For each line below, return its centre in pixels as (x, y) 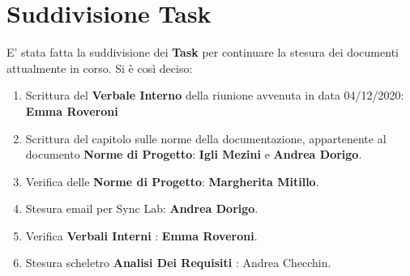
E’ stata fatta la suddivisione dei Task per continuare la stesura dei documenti (203, 52)
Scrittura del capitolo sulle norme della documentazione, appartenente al (206, 138)
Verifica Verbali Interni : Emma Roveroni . (141, 235)
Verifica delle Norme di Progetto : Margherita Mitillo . (172, 181)
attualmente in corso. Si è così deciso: (100, 68)
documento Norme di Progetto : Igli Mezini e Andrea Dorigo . (194, 154)
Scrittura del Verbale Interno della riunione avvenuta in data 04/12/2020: (215, 95)
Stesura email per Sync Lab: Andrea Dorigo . (142, 208)
